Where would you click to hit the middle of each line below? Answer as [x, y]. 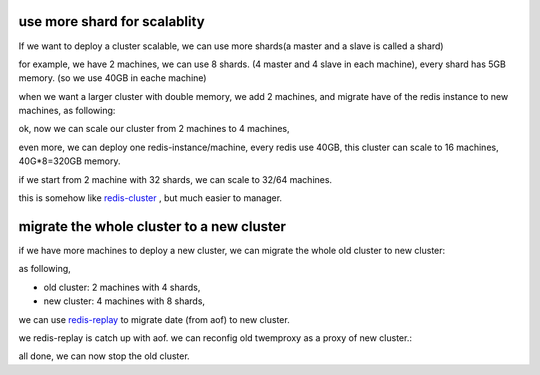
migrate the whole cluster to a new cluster [152, 226]
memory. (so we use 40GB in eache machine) [112, 78]
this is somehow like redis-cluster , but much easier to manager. [150, 198]
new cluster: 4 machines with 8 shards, [124, 301]
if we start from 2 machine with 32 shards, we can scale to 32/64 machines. [175, 179]
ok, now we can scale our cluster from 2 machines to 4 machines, [154, 129]
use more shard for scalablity [111, 21]
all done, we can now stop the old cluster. [104, 356]
